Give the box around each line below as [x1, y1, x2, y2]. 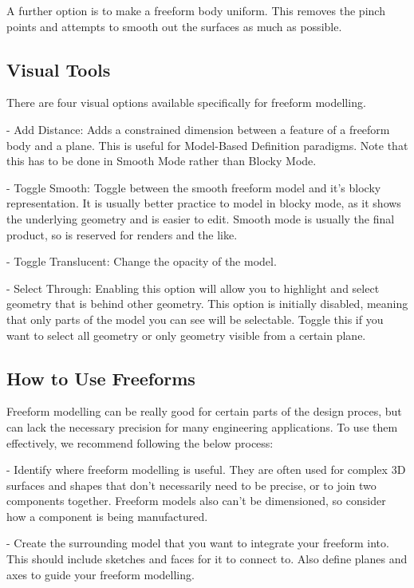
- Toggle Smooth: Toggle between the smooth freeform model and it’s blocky [6, 179, 381, 195]
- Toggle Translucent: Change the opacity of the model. [6, 253, 277, 270]
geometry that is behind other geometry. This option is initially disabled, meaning [6, 295, 408, 312]
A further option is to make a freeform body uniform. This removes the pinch [6, 2, 385, 18]
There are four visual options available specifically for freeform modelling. [6, 94, 366, 111]
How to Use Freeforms [6, 365, 195, 390]
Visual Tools [6, 57, 111, 81]
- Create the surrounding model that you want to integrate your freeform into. [6, 535, 389, 551]
